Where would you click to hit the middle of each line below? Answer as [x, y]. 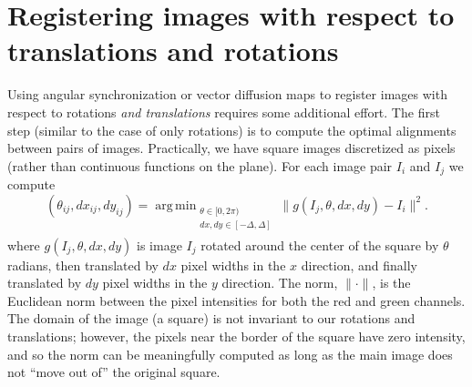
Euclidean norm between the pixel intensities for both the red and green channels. [236, 300]
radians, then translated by [83, 265]
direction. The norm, [280, 283]
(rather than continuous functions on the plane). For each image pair [200, 165]
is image [159, 244]
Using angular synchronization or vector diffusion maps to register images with [227, 94]
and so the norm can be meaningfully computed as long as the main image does [230, 354]
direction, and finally [359, 265]
